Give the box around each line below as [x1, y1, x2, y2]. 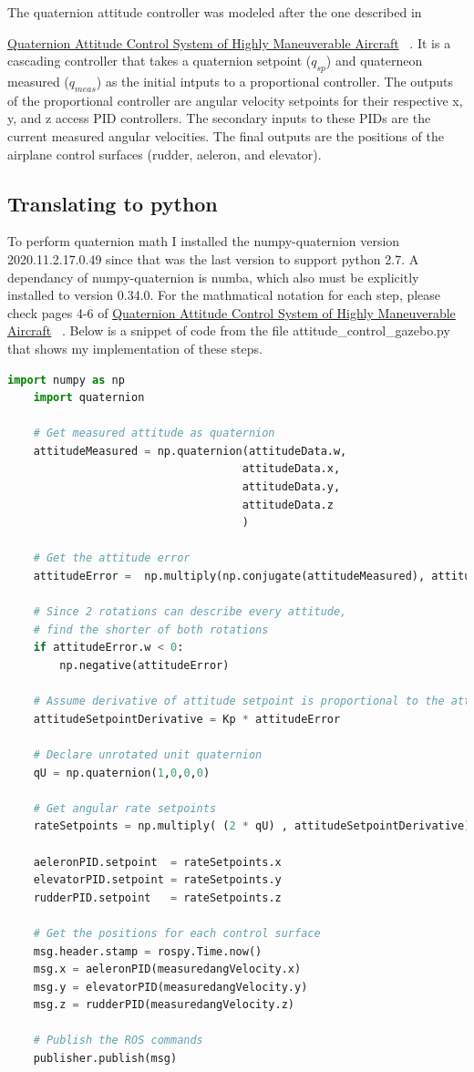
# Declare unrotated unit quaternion [33, 747, 263, 761]
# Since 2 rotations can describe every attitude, [33, 605, 347, 619]
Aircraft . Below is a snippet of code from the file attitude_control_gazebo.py [7, 321, 450, 340]
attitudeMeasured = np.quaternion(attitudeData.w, [33, 444, 347, 458]
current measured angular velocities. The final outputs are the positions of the [7, 126, 444, 145]
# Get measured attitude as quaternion [33, 427, 275, 440]
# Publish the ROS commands [33, 1034, 203, 1047]
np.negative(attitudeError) [59, 659, 230, 673]
